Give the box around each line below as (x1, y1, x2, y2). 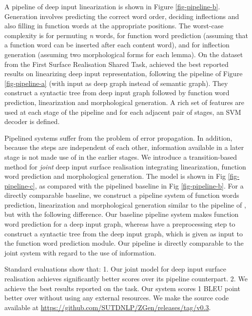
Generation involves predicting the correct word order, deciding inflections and (4, 11, 239, 21)
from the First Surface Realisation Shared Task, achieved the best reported (4, 59, 229, 69)
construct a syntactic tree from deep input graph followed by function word (4, 87, 230, 98)
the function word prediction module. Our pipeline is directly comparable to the (4, 238, 244, 248)
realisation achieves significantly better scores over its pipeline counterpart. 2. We (4, 274, 248, 284)
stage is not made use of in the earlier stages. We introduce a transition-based (4, 151, 237, 162)
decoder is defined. (4, 116, 60, 126)
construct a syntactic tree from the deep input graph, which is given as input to (4, 228, 243, 238)
